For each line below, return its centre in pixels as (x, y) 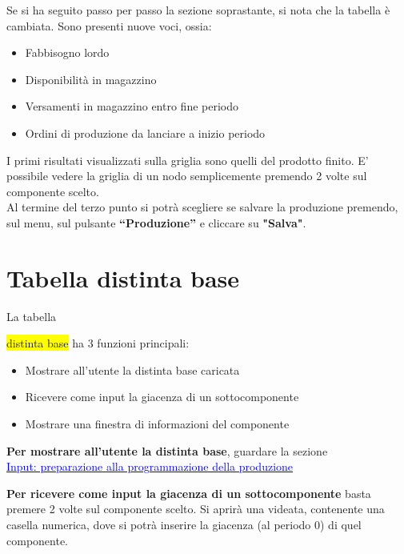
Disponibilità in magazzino (91, 79)
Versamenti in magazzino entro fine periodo (132, 106)
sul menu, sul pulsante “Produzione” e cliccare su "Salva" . (156, 222)
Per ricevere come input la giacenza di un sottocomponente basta (189, 493)
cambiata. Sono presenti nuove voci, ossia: (109, 25)
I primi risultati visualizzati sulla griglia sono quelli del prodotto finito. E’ (188, 160)
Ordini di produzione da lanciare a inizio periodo (145, 132)
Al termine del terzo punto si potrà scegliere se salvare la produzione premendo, (202, 207)
